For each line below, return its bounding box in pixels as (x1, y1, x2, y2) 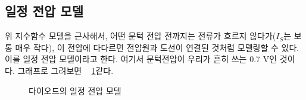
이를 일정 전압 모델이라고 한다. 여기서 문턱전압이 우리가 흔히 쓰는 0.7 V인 (5, 53, 277, 65)
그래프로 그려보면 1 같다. (17, 64, 114, 76)
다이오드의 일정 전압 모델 (29, 84, 121, 96)
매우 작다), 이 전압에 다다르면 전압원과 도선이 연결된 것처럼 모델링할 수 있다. (15, 41, 299, 53)
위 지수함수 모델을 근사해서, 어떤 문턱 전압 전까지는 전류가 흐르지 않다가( (5, 30, 276, 42)
